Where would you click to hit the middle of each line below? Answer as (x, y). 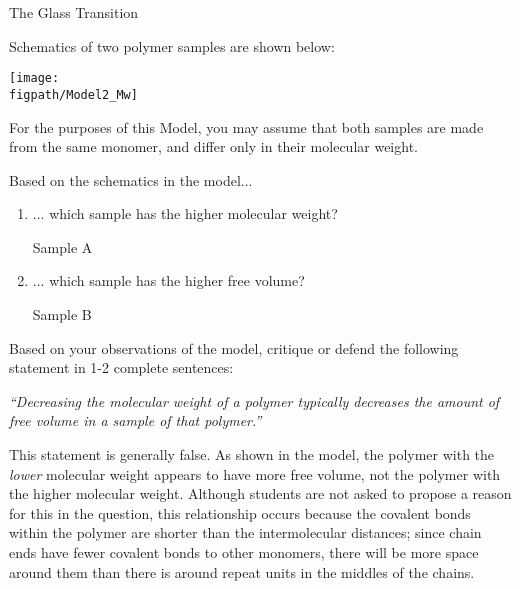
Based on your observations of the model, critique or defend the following (234, 347)
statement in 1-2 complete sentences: (121, 367)
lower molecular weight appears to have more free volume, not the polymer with (255, 473)
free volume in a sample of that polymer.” (135, 420)
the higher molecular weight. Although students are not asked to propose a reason (260, 493)
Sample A (62, 246)
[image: (34, 78)
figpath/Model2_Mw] (73, 94)
